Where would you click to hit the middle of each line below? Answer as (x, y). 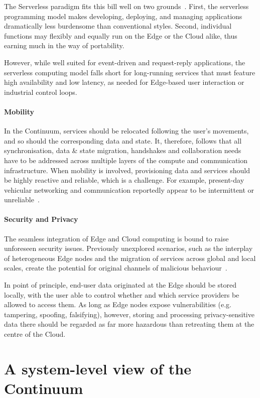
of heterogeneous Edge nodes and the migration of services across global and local (130, 258)
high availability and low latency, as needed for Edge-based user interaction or (124, 82)
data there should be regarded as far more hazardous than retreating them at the (129, 324)
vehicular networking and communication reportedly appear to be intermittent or (129, 189)
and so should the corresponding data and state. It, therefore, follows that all (123, 140)
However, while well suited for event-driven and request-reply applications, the (125, 62)
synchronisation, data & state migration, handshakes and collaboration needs (123, 150)
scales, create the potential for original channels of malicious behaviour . (116, 268)
